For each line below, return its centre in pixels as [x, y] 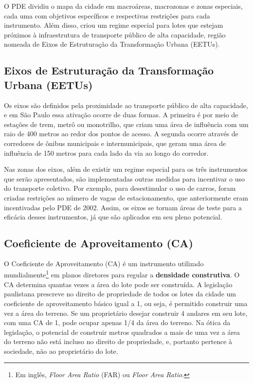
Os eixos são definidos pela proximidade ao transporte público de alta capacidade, [126, 105]
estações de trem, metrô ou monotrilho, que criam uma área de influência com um [126, 124]
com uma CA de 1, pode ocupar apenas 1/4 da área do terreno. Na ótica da [117, 322]
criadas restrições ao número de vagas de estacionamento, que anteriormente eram [126, 197]
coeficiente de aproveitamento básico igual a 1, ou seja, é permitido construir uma [126, 303]
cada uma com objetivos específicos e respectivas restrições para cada [107, 15]
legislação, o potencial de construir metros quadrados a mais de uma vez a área [122, 332]
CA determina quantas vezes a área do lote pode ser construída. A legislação [118, 284]
